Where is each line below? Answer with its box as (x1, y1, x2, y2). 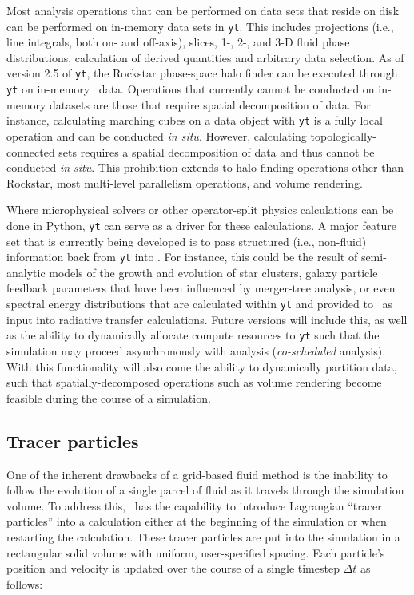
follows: (6, 575, 43, 592)
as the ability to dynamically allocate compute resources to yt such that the (6, 327, 380, 343)
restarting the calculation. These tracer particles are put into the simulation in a (6, 528, 400, 545)
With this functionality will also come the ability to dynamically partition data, (6, 358, 397, 375)
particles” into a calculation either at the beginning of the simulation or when (6, 513, 387, 530)
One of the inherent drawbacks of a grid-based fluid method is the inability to (6, 466, 388, 482)
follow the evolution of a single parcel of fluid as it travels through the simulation (6, 482, 404, 498)
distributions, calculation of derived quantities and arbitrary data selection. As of (6, 49, 404, 65)
